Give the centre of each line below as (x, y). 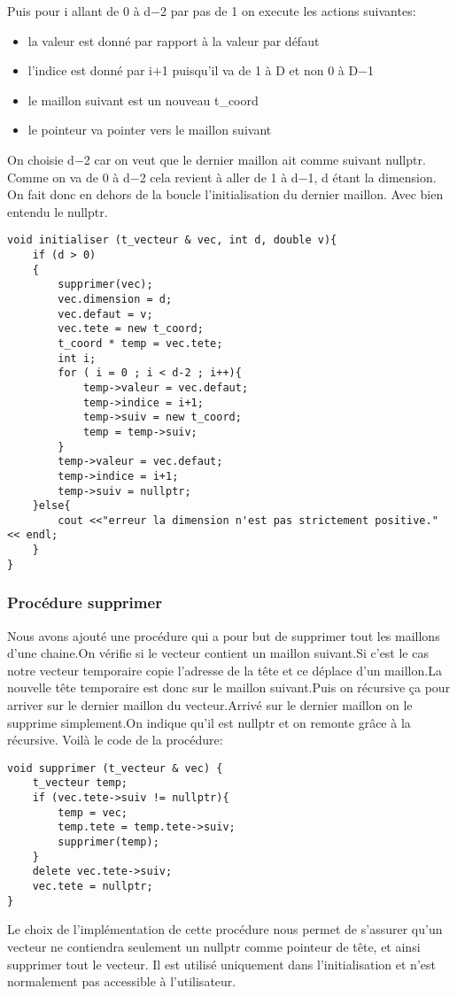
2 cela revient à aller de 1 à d (219, 177)
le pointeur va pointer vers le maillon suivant (150, 130)
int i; (77, 358)
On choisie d (41, 159)
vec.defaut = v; (105, 314)
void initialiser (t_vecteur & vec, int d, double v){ (172, 240)
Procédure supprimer (85, 602)
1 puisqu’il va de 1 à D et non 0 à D (260, 70)
